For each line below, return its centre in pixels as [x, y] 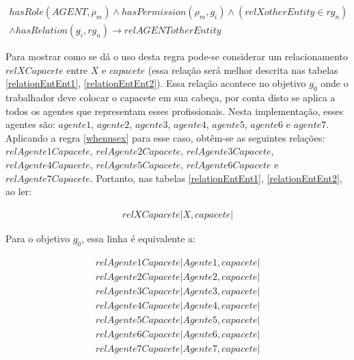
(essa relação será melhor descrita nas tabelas [243, 69]
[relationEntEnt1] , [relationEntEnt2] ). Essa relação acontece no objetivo [156, 83]
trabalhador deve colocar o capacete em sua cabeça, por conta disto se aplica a [171, 98]
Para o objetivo [38, 238]
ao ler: [19, 191]
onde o [335, 83]
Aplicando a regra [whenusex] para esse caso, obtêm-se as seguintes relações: [165, 137]
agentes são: [30, 124]
